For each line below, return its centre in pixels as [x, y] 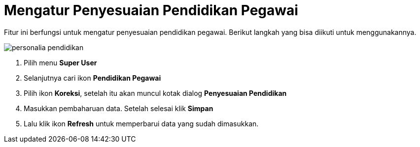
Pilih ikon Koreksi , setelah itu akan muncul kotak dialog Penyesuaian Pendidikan [155, 93]
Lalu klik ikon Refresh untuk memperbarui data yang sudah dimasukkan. [141, 123]
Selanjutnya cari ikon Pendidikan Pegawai [92, 78]
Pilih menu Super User [60, 62]
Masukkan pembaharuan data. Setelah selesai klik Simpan [119, 108]
